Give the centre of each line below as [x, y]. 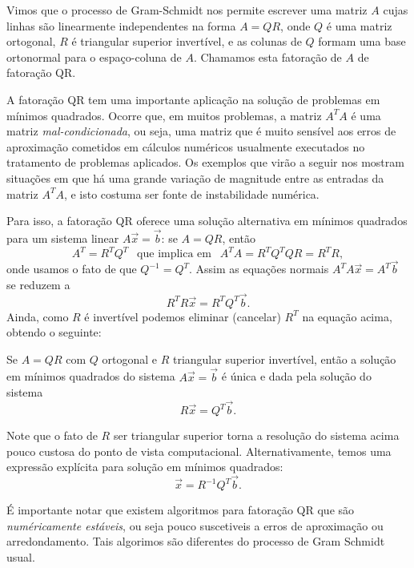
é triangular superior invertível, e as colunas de [187, 41]
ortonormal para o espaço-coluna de [94, 56]
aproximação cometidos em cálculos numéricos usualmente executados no [186, 146]
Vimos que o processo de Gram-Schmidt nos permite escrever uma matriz [187, 10]
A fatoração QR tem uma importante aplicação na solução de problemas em [193, 99]
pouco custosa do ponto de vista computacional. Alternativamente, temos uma [199, 451]
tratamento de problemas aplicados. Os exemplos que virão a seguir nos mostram [205, 162]
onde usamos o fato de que [72, 269]
